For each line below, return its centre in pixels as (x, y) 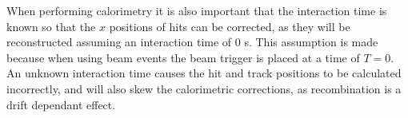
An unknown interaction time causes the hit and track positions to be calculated (204, 73)
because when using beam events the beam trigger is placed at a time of (183, 57)
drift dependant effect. (61, 104)
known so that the (51, 26)
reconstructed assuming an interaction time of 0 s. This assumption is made (192, 42)
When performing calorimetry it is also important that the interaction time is (197, 10)
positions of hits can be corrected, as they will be (230, 26)
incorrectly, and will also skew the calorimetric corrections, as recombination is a (204, 88)
